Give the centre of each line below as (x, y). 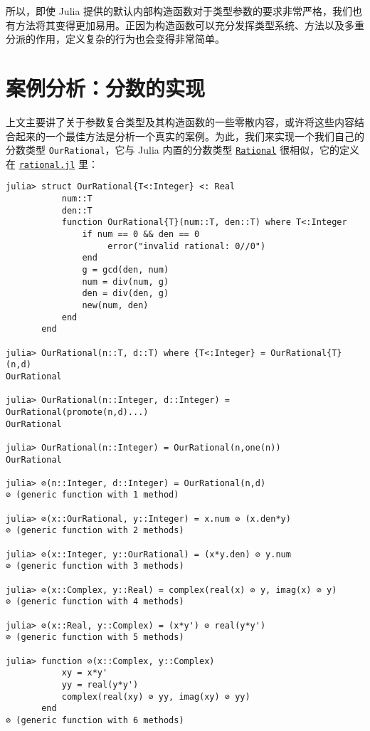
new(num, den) (115, 305)
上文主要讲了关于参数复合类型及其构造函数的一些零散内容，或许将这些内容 (180, 121)
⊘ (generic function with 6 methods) (95, 720)
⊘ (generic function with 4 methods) (95, 602)
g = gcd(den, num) (126, 270)
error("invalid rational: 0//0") (187, 246)
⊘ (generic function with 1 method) (92, 495)
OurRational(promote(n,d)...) (77, 412)
